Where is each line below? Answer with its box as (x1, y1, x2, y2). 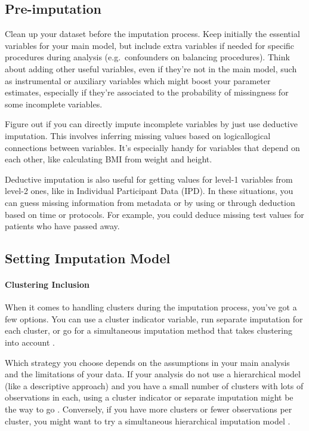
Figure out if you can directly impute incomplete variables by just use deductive (5, 118, 298, 130)
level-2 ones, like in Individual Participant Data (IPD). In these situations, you (5, 184, 293, 197)
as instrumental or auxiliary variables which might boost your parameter (5, 74, 271, 87)
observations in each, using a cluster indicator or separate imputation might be (5, 391, 293, 404)
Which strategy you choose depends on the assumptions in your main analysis (5, 356, 290, 368)
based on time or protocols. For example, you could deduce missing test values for (5, 208, 304, 220)
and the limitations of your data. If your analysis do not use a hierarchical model (5, 368, 301, 380)
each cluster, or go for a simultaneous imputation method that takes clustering (5, 324, 292, 337)
